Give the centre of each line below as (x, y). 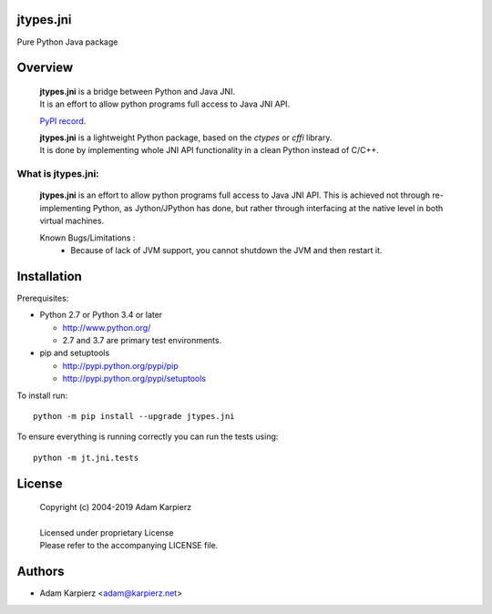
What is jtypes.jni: (58, 174)
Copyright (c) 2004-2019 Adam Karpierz (115, 507)
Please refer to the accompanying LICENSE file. (129, 546)
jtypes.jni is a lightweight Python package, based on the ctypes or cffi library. (186, 138)
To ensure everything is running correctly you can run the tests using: (148, 436)
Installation (49, 276)
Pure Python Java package (67, 42)
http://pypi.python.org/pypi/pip (120, 365)
